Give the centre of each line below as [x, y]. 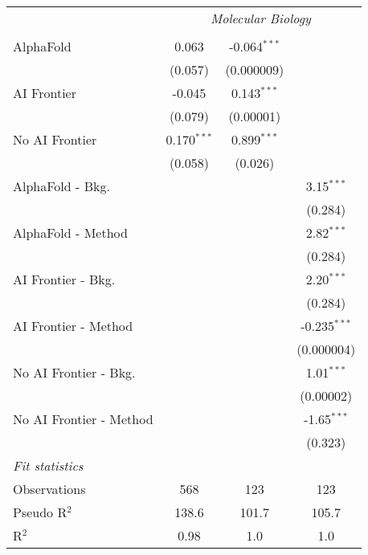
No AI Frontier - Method [83, 419]
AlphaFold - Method [70, 233]
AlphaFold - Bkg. [61, 186]
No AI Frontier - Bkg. [74, 372]
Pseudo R [40, 512]
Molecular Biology [260, 18]
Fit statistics [48, 465]
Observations [49, 489]
